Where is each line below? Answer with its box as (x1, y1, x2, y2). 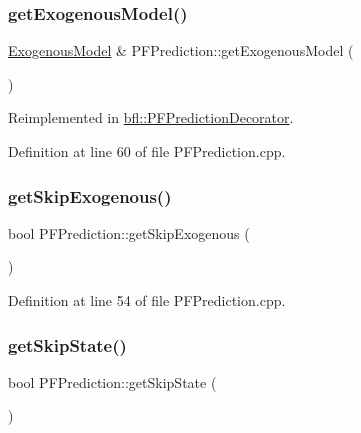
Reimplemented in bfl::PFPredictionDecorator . (8, 107, 294, 128)
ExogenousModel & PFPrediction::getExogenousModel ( (8, 40, 354, 61)
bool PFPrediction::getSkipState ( (8, 371, 217, 392)
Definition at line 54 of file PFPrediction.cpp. (8, 290, 286, 310)
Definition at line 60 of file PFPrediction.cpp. (8, 141, 286, 161)
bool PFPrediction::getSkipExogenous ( (8, 222, 250, 243)
